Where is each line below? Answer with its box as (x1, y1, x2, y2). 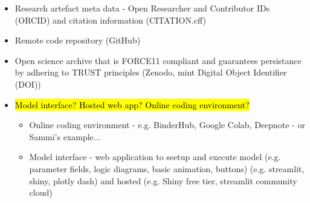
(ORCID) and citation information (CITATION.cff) (15, 13, 207, 26)
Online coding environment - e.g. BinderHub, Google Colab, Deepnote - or (29, 118, 305, 131)
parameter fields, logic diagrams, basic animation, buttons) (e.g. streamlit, (29, 162, 305, 175)
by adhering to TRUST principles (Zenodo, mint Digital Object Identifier (15, 66, 287, 79)
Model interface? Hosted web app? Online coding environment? (15, 98, 250, 111)
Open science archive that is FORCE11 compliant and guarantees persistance (15, 54, 302, 66)
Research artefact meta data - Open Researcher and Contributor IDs (15, 2, 270, 14)
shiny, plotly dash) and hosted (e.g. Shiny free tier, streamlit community (29, 174, 297, 187)
